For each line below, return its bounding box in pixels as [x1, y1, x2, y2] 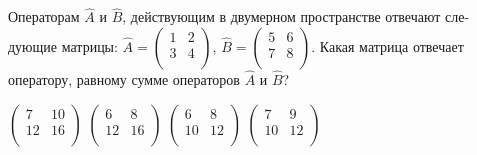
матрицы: [61, 35, 118, 56]
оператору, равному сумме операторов [8, 69, 240, 90]
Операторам [8, 6, 80, 27]
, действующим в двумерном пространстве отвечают [122, 6, 441, 27]
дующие [8, 35, 58, 56]
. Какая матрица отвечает [311, 35, 464, 56]
